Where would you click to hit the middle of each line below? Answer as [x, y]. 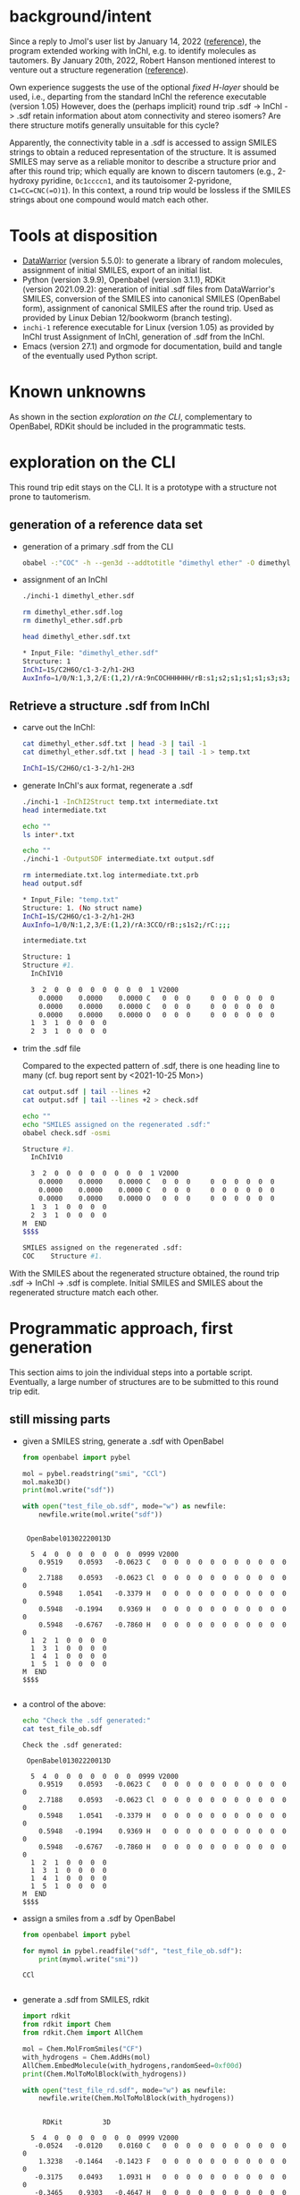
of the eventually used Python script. [90, 355]
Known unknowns [78, 392]
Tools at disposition [83, 236]
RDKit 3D [77, 2122]
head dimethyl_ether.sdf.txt [76, 637]
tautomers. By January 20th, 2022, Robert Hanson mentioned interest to [142, 60]
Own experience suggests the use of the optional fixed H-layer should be [144, 87]
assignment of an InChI [65, 580]
